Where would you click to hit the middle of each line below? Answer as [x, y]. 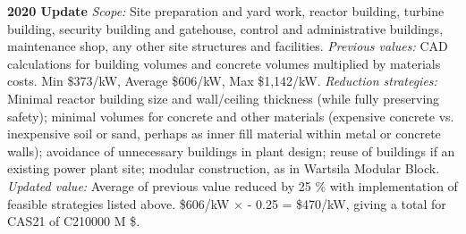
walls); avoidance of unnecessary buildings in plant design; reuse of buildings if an [231, 150]
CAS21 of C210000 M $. [74, 221]
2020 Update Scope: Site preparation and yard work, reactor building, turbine [226, 11]
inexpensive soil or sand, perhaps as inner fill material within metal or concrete [224, 134]
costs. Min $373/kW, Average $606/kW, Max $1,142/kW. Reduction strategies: [222, 81]
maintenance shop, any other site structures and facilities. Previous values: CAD [228, 46]
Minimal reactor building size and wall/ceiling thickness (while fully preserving [224, 98]
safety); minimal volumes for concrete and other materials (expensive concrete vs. [231, 116]
